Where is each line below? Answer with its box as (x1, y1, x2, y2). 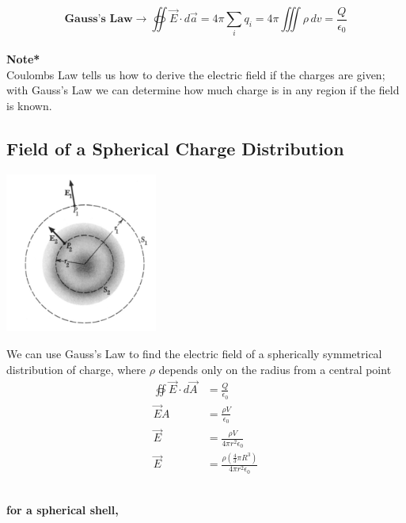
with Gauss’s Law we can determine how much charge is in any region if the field (6, 82, 400, 98)
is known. (6, 97, 52, 113)
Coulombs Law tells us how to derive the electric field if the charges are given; (6, 66, 385, 82)
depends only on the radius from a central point (158, 361, 392, 377)
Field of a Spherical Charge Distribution (6, 136, 344, 160)
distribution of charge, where (6, 361, 146, 377)
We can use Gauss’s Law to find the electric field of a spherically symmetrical (6, 345, 382, 361)
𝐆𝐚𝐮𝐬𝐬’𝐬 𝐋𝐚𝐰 (64, 13, 133, 25)
